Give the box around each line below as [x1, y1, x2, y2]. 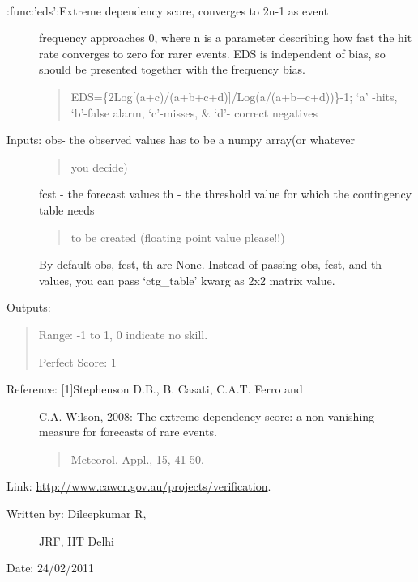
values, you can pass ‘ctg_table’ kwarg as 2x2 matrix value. [39, 271, 335, 288]
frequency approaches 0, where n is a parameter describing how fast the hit [39, 29, 412, 46]
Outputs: [6, 299, 51, 316]
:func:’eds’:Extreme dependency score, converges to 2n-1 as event [6, 2, 329, 19]
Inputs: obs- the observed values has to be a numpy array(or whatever [6, 131, 355, 148]
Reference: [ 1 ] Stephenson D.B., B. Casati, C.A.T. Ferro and [6, 380, 303, 397]
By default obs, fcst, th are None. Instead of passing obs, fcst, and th [39, 256, 382, 273]
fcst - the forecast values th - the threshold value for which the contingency [39, 185, 412, 202]
